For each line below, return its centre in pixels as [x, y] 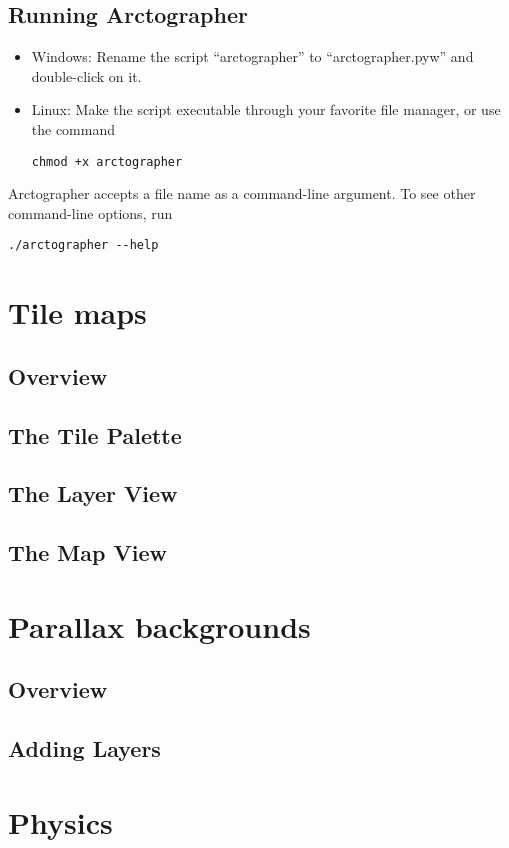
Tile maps [77, 312]
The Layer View [93, 493]
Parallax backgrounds [159, 625]
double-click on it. [86, 75]
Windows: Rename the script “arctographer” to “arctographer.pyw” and [252, 56]
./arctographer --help [83, 245]
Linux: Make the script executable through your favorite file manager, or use [266, 109]
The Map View [87, 552]
